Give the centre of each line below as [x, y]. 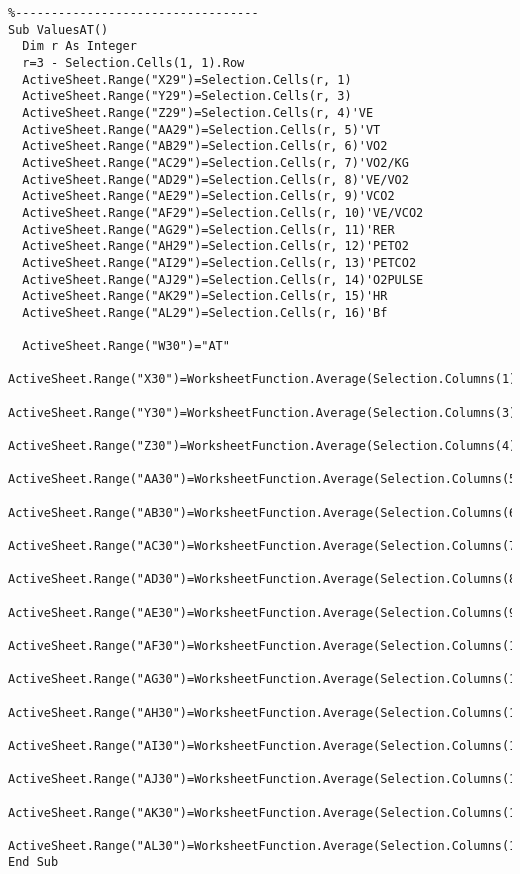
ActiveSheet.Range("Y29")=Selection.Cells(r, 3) [187, 96]
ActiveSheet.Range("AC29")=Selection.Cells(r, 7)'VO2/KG [215, 162]
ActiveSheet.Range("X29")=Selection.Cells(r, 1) [187, 79]
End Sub [33, 862]
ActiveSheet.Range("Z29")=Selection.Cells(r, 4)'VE [198, 112]
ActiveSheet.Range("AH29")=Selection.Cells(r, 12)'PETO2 [215, 246]
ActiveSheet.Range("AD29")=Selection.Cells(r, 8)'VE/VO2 [215, 179]
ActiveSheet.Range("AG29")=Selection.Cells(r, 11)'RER [208, 229]
